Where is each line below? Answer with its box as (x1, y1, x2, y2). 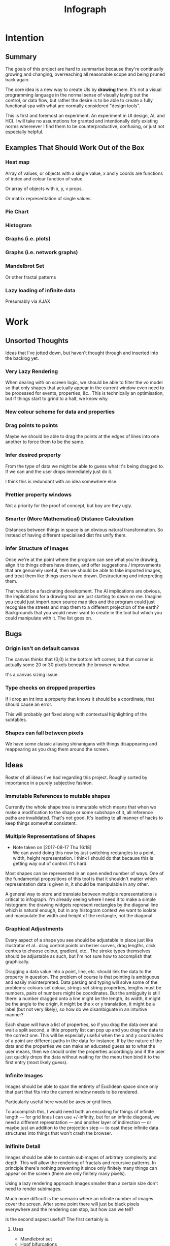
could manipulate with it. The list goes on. (5, 615, 92, 621)
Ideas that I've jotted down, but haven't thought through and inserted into (5, 350, 158, 356)
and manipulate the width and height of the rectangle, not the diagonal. (5, 913, 154, 919)
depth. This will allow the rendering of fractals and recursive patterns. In (5, 1160, 156, 1166)
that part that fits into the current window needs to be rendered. (5, 1088, 139, 1095)
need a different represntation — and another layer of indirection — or (5, 1119, 152, 1125)
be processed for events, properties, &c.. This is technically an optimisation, (5, 390, 164, 396)
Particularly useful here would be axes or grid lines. (5, 1099, 113, 1105)
